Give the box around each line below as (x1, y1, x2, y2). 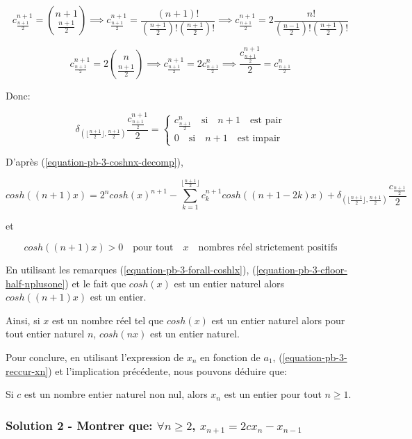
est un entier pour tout (224, 387, 322, 401)
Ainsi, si (6, 312, 40, 327)
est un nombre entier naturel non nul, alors (24, 387, 208, 401)
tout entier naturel (6, 326, 85, 341)
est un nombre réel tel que (51, 312, 164, 327)
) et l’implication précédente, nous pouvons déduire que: (48, 363, 287, 378)
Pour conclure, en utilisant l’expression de (6, 349, 184, 364)
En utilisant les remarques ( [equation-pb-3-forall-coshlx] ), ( (6, 262, 256, 276)
